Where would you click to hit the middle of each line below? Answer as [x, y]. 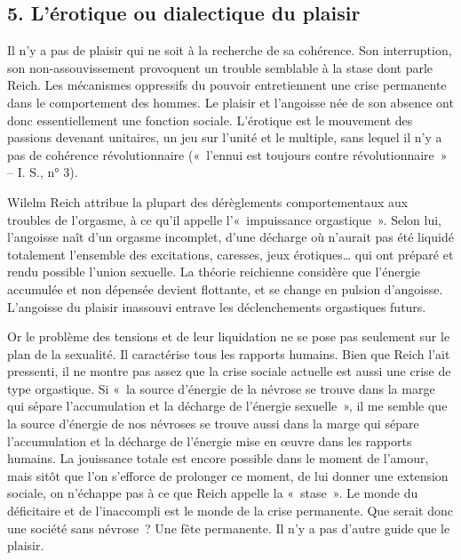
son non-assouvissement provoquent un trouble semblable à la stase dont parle [220, 67]
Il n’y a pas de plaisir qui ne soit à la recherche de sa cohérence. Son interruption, [230, 50]
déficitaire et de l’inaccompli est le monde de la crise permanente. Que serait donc [230, 511]
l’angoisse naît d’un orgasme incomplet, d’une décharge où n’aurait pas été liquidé [230, 237]
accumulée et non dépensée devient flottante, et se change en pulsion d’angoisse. [225, 288]
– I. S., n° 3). [43, 172]
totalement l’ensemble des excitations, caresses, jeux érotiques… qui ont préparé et [230, 254]
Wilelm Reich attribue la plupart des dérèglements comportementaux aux [208, 201]
